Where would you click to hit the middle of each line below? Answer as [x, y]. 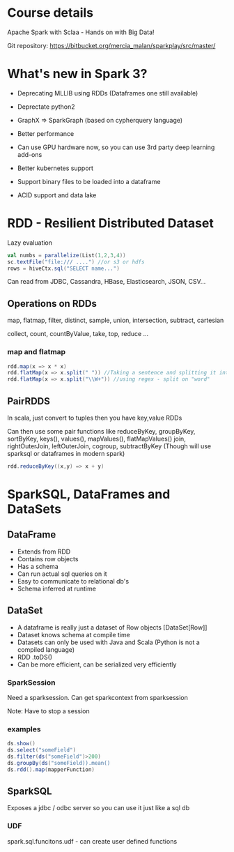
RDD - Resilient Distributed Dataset [110, 223]
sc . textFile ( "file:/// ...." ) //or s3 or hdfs [76, 262]
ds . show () [22, 744]
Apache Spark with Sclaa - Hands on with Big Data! [81, 32]
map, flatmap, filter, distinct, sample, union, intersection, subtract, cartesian [116, 320]
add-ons [30, 154]
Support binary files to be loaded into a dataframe [89, 181]
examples [24, 729]
